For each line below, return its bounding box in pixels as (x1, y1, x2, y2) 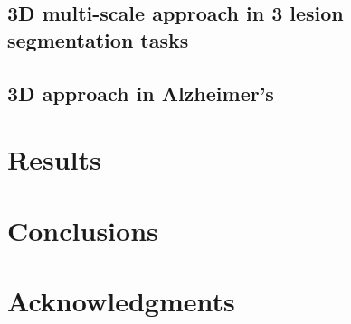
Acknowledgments (7, 282, 235, 319)
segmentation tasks (7, 25, 189, 53)
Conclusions (7, 211, 158, 248)
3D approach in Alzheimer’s (7, 79, 274, 106)
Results (7, 141, 101, 178)
